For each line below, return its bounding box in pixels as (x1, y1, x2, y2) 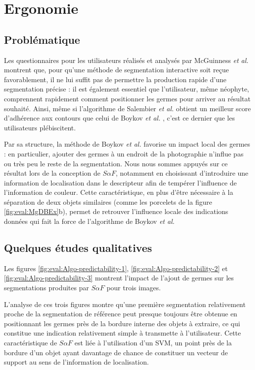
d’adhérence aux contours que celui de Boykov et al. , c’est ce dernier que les (4, 113, 235, 123)
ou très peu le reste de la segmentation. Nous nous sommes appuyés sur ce (4, 158, 228, 168)
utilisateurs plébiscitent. (4, 122, 76, 132)
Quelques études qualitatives (4, 240, 152, 255)
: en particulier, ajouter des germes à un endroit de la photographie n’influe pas (4, 148, 244, 158)
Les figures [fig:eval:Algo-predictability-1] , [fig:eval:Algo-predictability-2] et (4, 263, 228, 273)
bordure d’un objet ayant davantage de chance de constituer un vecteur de (4, 347, 228, 357)
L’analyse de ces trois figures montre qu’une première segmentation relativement (4, 299, 246, 309)
